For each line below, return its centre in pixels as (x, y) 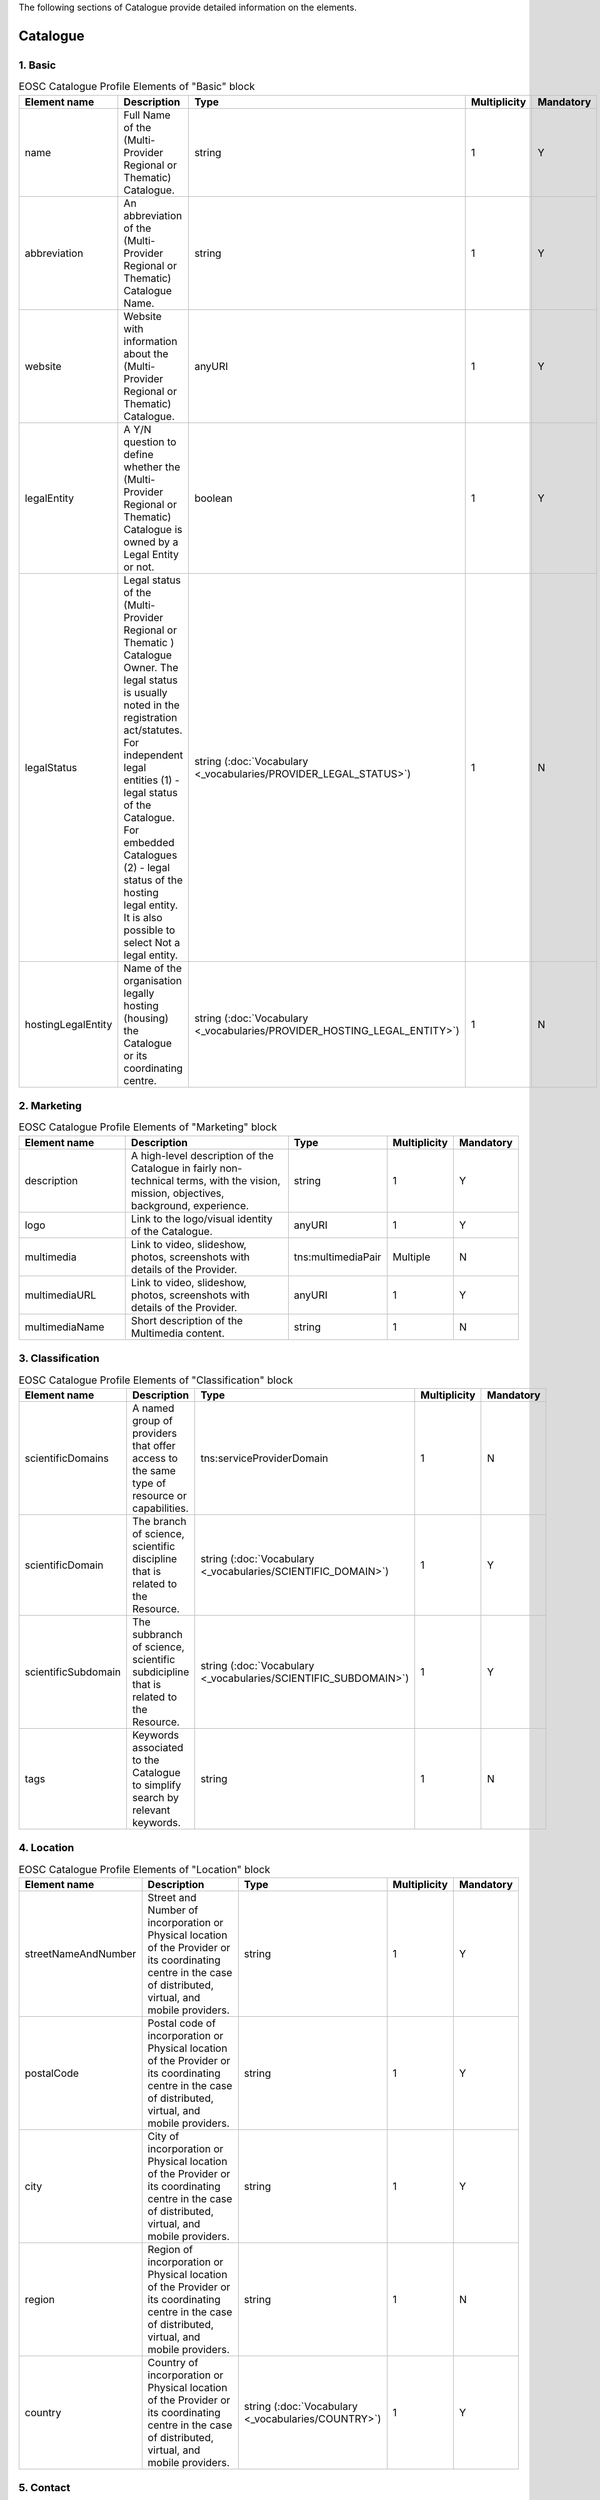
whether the (152, 467)
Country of (173, 2362)
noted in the (151, 705)
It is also (143, 917)
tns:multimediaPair (337, 1257)
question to (150, 442)
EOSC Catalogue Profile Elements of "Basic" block (136, 87)
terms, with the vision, (228, 1180)
